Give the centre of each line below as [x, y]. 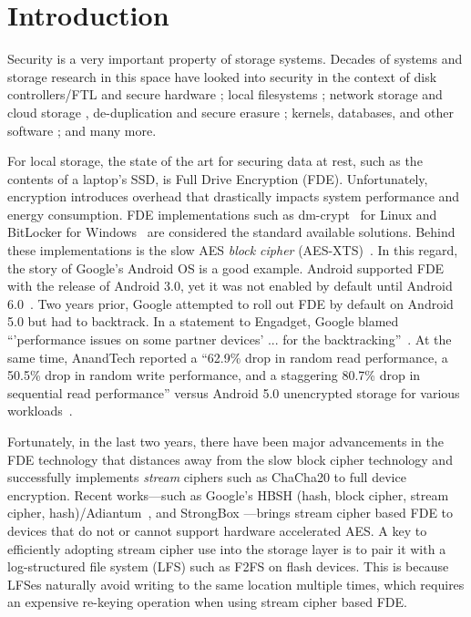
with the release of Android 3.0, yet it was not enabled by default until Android [230, 286]
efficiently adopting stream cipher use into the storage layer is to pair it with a [227, 548]
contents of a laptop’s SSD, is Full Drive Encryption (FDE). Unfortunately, [218, 178]
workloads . [40, 411]
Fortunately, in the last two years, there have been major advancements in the [225, 441]
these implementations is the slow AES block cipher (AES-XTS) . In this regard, [233, 250]
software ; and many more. [82, 130]
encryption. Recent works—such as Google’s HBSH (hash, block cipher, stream [228, 494]
